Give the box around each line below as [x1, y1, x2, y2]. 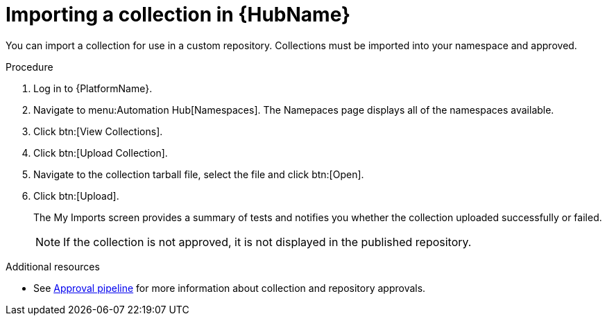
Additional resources [6, 260, 100, 272]
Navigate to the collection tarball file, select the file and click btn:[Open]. [33, 168, 364, 180]
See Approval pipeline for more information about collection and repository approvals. [33, 281, 426, 294]
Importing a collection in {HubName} [6, 3, 351, 26]
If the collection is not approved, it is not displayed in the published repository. [63, 234, 472, 249]
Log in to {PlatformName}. [33, 82, 153, 94]
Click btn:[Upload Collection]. [33, 146, 168, 159]
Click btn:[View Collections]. [33, 125, 163, 137]
